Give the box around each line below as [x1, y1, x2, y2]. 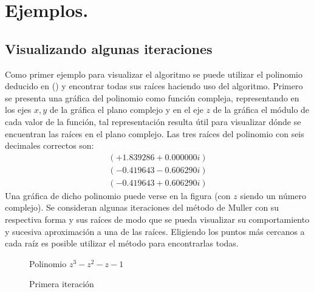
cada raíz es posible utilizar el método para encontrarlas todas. [5, 237, 239, 250]
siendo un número [240, 189, 307, 202]
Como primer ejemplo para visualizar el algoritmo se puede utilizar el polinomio [5, 67, 302, 80]
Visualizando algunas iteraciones [5, 39, 213, 58]
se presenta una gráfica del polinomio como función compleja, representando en [5, 91, 299, 104]
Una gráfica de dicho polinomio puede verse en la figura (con [5, 189, 231, 202]
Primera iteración [29, 277, 94, 290]
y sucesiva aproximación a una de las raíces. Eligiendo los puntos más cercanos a [5, 225, 305, 237]
